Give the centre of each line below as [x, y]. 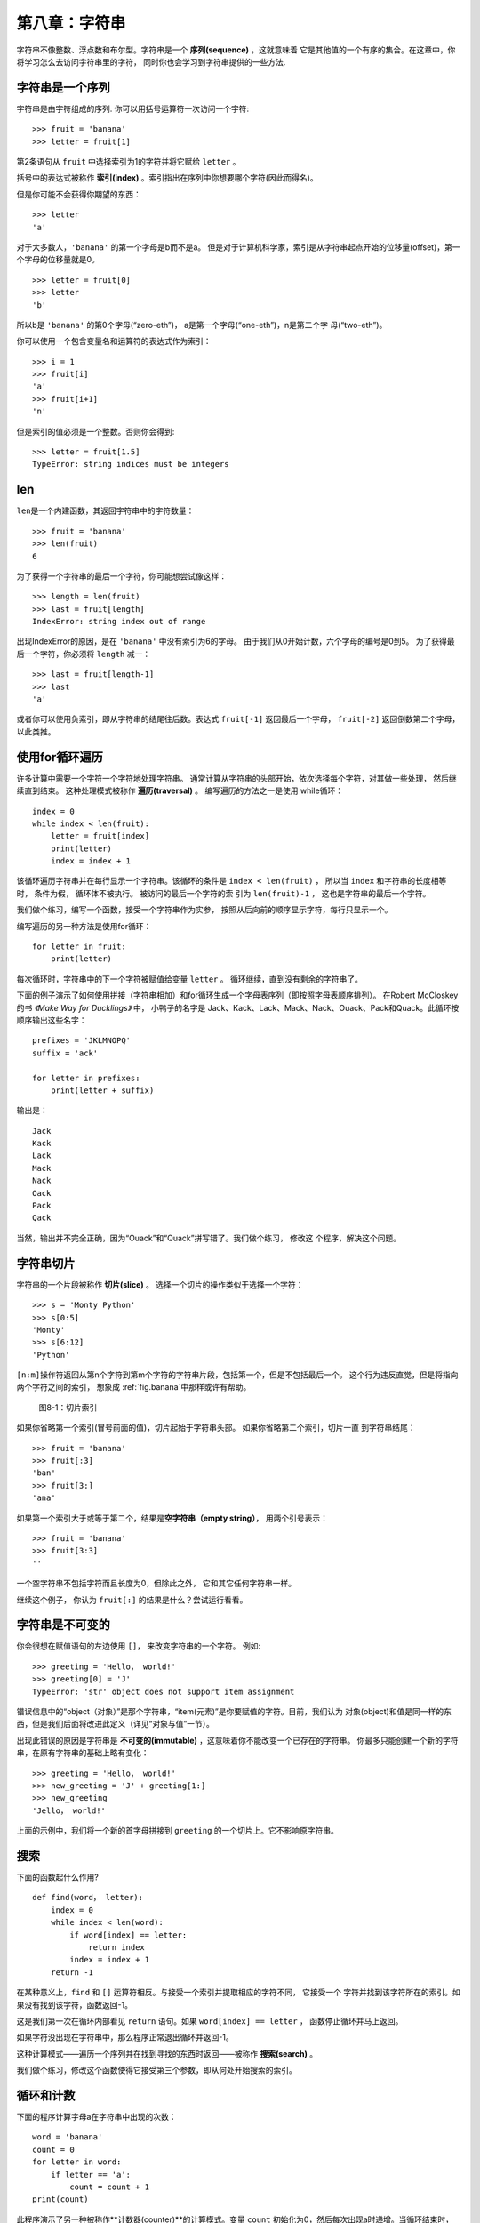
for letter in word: [77, 2162]
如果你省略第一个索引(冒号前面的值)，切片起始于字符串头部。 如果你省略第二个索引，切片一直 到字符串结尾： [216, 1428]
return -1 [72, 1972]
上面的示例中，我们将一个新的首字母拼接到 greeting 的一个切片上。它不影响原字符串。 [178, 1831]
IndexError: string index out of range [119, 622]
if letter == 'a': [91, 2175]
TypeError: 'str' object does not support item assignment [164, 1691]
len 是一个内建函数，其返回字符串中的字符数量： [105, 510]
